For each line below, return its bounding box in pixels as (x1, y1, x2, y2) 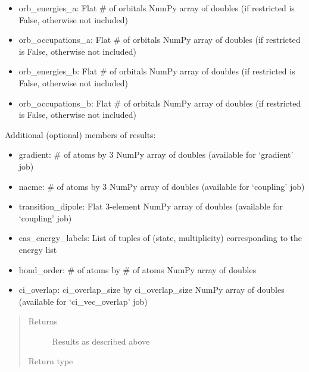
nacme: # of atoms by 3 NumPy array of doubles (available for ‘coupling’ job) (18, 180, 305, 192)
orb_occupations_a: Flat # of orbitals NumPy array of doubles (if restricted (18, 33, 301, 46)
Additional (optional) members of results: (5, 128, 156, 140)
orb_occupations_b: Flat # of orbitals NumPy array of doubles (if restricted (18, 96, 301, 109)
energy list (18, 243, 57, 255)
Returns (28, 315, 58, 327)
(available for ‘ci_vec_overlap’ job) (18, 295, 148, 307)
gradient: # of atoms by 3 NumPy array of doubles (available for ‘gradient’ (18, 148, 294, 161)
